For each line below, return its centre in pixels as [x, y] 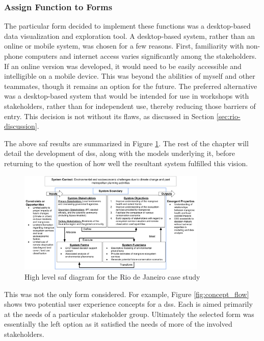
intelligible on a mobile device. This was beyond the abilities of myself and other [130, 76]
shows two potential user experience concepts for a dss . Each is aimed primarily [128, 304]
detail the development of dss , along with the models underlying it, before [120, 153]
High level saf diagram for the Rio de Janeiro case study [112, 276]
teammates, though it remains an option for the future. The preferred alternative [131, 86]
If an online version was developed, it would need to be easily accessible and [123, 66]
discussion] [21, 126]
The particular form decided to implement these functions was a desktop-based [127, 26]
